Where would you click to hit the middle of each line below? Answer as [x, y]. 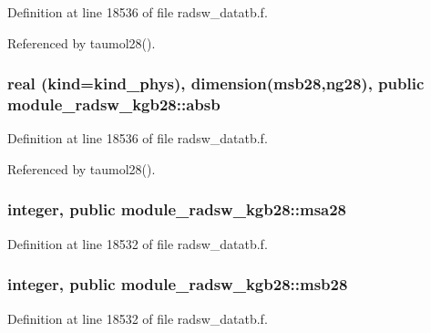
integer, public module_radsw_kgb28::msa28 [177, 209]
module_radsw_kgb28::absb [114, 104]
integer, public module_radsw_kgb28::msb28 [178, 284]
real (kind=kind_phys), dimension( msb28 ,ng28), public [216, 83]
